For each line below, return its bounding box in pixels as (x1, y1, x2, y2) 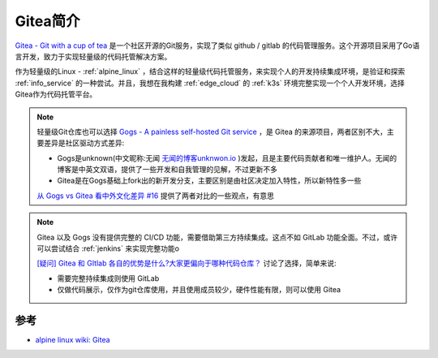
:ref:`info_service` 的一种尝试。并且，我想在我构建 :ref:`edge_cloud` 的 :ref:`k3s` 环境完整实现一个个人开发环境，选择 (15, 78, 406, 88)
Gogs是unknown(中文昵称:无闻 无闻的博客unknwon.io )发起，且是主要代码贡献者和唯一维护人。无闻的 (57, 153, 397, 162)
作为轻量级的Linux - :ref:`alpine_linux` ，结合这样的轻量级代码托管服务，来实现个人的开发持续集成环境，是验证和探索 (15, 67, 406, 76)
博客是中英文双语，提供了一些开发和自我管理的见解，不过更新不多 (57, 165, 277, 175)
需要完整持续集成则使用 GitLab (57, 273, 160, 283)
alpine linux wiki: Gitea (35, 335, 110, 345)
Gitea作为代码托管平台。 (15, 89, 97, 99)
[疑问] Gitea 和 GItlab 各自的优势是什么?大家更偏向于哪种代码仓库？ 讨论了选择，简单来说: (36, 258, 337, 268)
